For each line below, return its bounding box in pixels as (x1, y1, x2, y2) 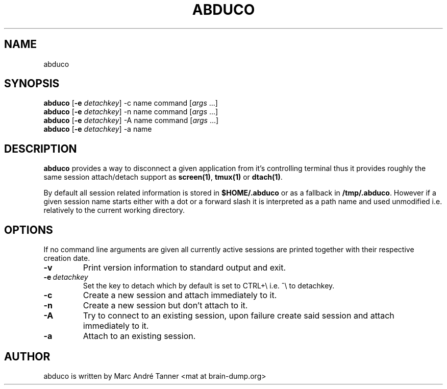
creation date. (43, 254, 90, 263)
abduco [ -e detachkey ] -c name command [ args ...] (43, 99, 218, 108)
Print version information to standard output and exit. (83, 262, 286, 273)
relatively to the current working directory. (43, 206, 185, 215)
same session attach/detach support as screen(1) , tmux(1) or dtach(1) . (43, 173, 283, 182)
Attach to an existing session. (83, 331, 196, 342)
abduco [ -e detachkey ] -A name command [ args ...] (43, 116, 219, 125)
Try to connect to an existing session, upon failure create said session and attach (83, 310, 394, 321)
